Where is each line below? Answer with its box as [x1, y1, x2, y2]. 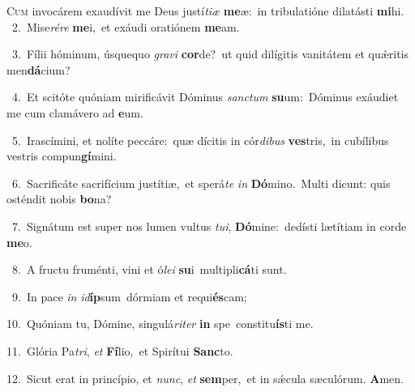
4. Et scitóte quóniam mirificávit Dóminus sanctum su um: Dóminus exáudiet [11, 88, 399, 105]
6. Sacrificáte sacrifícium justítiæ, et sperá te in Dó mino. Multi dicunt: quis [11, 174, 391, 191]
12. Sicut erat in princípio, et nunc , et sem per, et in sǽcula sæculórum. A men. [6, 369, 404, 386]
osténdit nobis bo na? [6, 190, 112, 207]
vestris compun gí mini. [6, 147, 117, 164]
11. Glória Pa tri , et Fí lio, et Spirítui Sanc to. [6, 342, 233, 359]
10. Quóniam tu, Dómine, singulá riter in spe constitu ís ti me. [6, 315, 314, 332]
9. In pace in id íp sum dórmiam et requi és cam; [11, 288, 247, 305]
